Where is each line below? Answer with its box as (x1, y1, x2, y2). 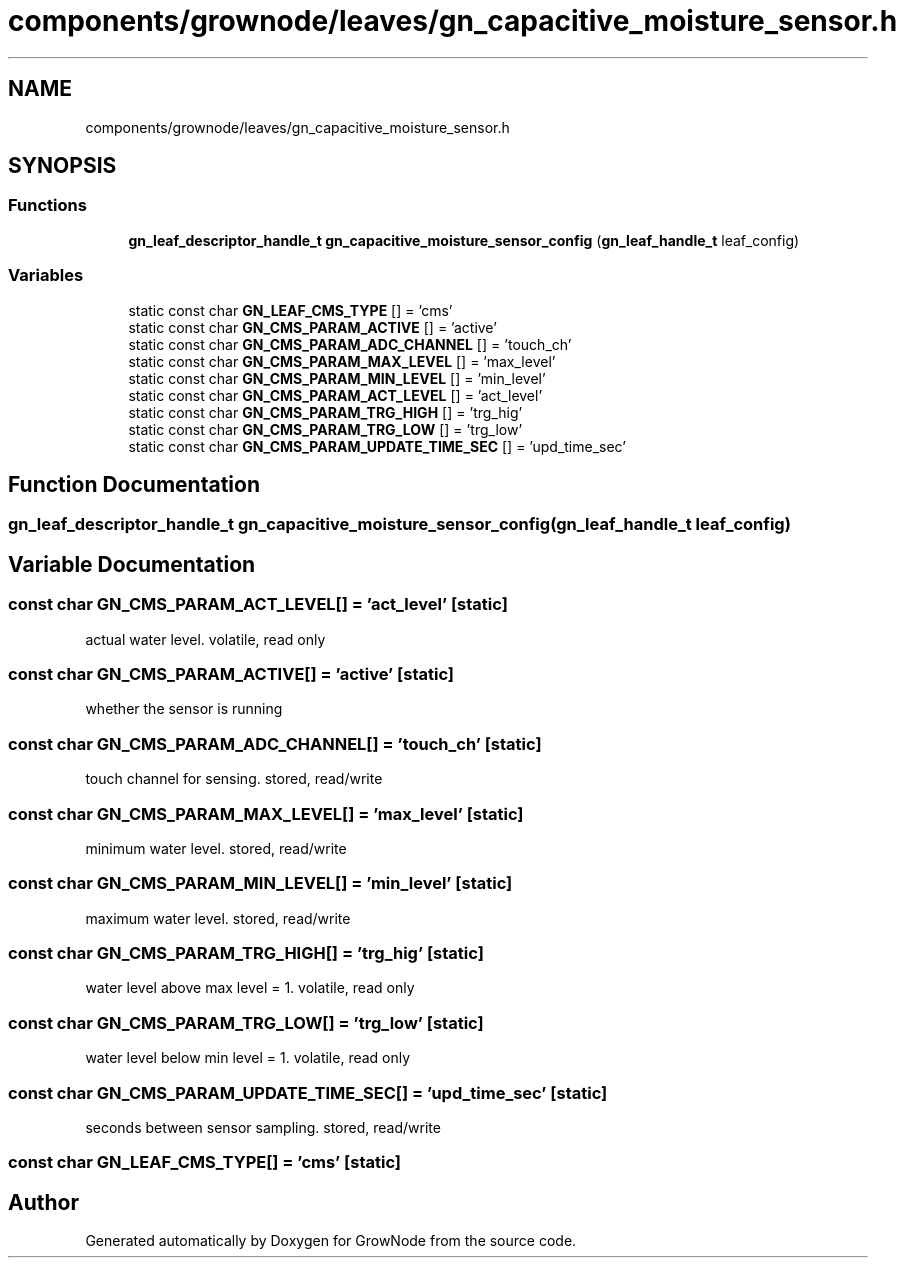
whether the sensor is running (85, 700, 283, 718)
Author (8, 1189, 79, 1215)
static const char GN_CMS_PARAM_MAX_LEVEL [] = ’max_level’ (128, 352, 556, 370)
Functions (8, 195, 87, 216)
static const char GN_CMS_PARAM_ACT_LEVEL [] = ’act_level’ (128, 386, 543, 404)
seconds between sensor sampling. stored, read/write (85, 1118, 441, 1136)
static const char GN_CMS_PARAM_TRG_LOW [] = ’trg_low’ (128, 420, 523, 438)
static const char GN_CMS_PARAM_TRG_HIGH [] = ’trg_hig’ (128, 403, 523, 421)
